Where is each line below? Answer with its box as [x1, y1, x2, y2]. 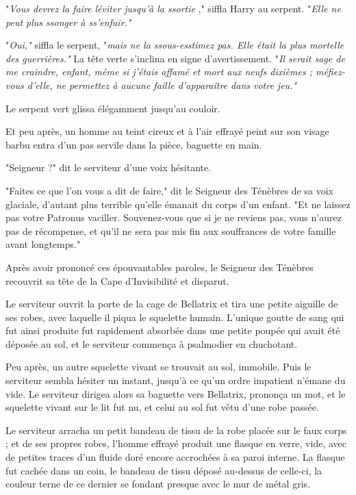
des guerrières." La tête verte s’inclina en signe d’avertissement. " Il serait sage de [5, 51, 345, 65]
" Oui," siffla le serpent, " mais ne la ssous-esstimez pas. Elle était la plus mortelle [5, 38, 344, 52]
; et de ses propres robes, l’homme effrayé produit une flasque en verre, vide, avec [5, 436, 346, 450]
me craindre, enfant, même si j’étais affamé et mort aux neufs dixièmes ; [5, 64, 312, 79]
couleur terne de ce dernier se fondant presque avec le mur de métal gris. [5, 477, 310, 491]
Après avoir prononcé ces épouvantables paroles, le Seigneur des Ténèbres [5, 259, 314, 274]
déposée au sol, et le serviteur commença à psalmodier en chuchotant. [5, 336, 298, 351]
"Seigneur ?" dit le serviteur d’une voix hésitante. [5, 160, 212, 175]
